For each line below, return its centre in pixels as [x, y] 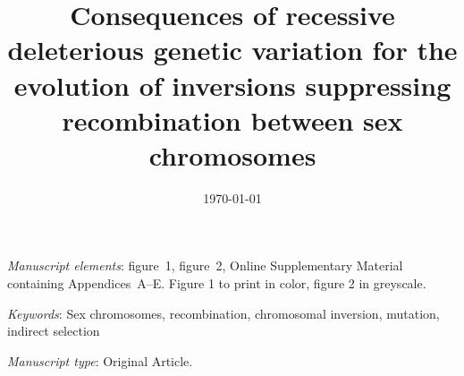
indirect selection [54, 331]
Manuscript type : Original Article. [100, 360]
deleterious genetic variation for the [232, 50]
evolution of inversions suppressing [232, 85]
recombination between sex [232, 120]
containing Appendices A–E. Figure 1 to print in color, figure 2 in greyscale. [217, 283]
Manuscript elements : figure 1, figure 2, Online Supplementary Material [205, 265]
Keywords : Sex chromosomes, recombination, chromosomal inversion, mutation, [224, 313]
